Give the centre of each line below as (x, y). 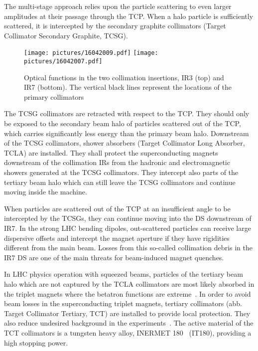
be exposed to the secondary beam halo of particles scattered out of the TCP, (123, 123)
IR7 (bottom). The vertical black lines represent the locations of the (128, 87)
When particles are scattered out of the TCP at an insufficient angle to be (117, 208)
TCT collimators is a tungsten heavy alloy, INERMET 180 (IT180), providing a (128, 332)
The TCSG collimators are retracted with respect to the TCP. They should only (127, 113)
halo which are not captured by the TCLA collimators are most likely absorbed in (129, 283)
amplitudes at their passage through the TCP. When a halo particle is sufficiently (129, 16)
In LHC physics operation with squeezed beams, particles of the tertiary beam (124, 274)
